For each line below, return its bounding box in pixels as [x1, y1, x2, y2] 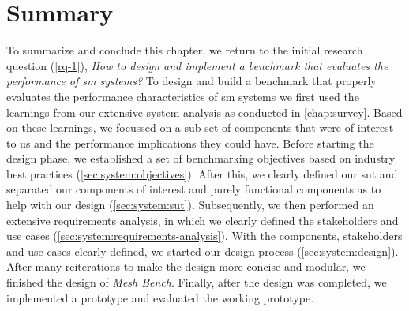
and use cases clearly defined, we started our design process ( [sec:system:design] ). [6, 242, 399, 259]
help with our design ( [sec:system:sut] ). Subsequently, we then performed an [6, 197, 374, 213]
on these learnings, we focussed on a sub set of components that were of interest [6, 119, 394, 136]
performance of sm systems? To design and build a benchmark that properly [6, 73, 377, 89]
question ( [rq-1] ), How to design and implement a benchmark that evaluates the [6, 57, 388, 73]
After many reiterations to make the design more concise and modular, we [6, 258, 366, 275]
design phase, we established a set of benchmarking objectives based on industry [6, 150, 396, 167]
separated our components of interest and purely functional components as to [6, 181, 381, 197]
